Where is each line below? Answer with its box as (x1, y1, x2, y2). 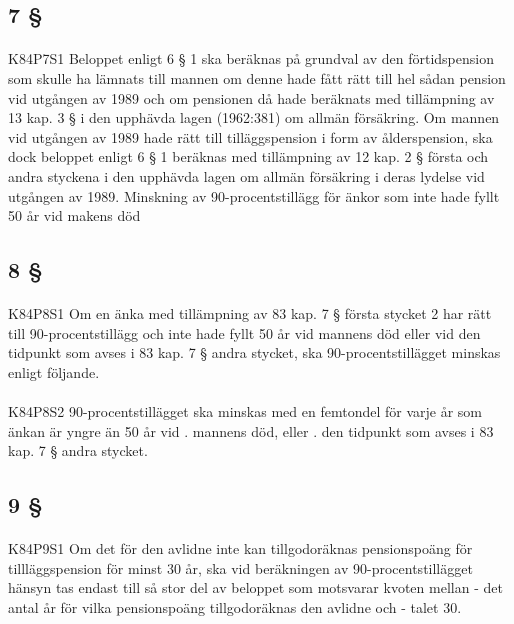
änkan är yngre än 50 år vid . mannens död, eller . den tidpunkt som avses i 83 (8, 420, 494, 441)
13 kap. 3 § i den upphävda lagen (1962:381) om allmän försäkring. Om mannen (8, 107, 500, 128)
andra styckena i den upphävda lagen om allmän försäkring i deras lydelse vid (8, 165, 485, 186)
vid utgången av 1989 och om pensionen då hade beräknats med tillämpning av (8, 87, 495, 108)
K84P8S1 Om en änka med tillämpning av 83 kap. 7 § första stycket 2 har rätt (8, 303, 492, 324)
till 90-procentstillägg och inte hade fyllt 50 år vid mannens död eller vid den (8, 322, 481, 343)
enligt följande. (8, 361, 100, 382)
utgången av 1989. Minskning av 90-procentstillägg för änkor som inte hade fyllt (8, 185, 500, 206)
